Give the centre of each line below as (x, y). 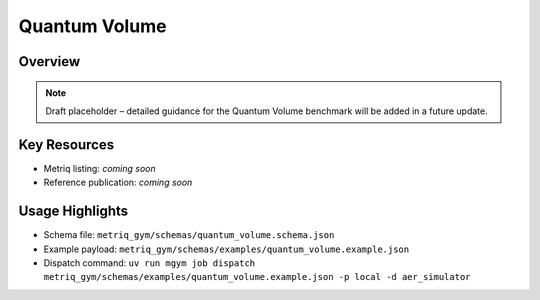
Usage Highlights (73, 211)
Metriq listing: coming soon (100, 168)
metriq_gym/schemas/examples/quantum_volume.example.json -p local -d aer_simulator (257, 277)
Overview (49, 61)
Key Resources (66, 144)
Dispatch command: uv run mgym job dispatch (149, 262)
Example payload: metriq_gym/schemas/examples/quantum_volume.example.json (226, 249)
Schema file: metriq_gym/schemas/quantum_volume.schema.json (189, 235)
